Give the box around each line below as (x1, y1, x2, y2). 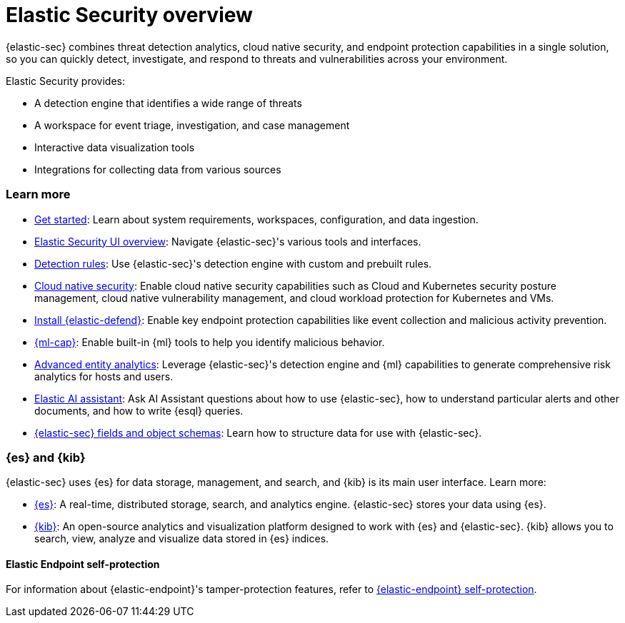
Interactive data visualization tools (34, 141, 195, 153)
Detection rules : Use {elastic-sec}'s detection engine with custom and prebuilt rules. (34, 257, 432, 270)
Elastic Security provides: (6, 74, 125, 87)
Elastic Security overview (6, 3, 253, 27)
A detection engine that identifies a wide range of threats (34, 96, 302, 109)
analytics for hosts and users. (34, 370, 174, 383)
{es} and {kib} (6, 450, 86, 465)
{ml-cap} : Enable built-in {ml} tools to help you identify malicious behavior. (34, 335, 385, 348)
